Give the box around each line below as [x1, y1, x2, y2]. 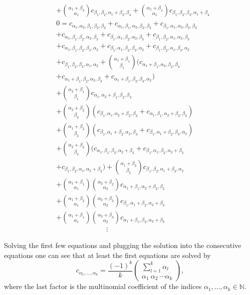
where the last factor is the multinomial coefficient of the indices [4, 281, 202, 291]
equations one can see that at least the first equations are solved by [4, 249, 211, 260]
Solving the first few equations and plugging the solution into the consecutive [4, 240, 241, 250]
